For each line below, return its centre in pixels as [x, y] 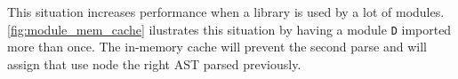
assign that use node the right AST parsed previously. [154, 63]
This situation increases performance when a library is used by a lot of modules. [226, 12]
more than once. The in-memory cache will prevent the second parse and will [217, 47]
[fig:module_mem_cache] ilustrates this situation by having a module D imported [229, 29]
